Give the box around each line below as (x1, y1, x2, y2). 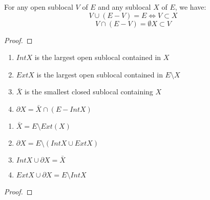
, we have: (175, 2, 206, 12)
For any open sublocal (4, 2, 73, 12)
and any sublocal (98, 2, 151, 12)
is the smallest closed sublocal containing (25, 86, 153, 97)
